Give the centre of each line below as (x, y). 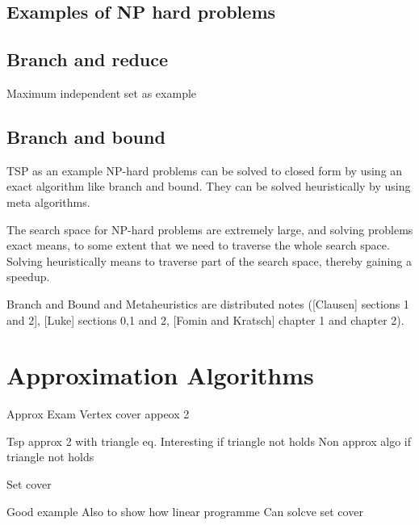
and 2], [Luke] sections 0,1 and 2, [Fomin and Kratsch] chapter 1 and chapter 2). (205, 319)
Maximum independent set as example (102, 92)
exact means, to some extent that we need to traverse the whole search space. (198, 245)
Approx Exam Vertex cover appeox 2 (98, 414)
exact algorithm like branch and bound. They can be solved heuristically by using (209, 186)
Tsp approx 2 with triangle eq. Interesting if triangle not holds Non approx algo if (209, 441)
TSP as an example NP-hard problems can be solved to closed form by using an (205, 170)
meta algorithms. (48, 202)
